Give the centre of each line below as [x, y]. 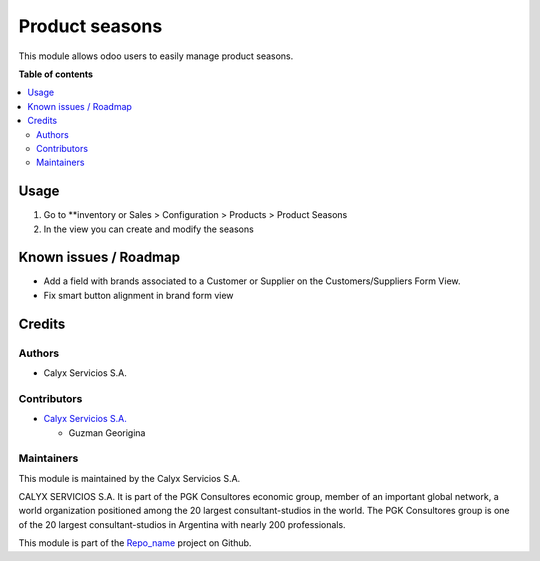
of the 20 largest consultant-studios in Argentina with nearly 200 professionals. [182, 524]
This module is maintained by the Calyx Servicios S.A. [129, 478]
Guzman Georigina [107, 432]
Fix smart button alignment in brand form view [138, 295]
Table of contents [56, 74]
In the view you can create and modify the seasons [148, 229]
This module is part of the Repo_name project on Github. [135, 543]
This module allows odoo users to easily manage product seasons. [156, 56]
